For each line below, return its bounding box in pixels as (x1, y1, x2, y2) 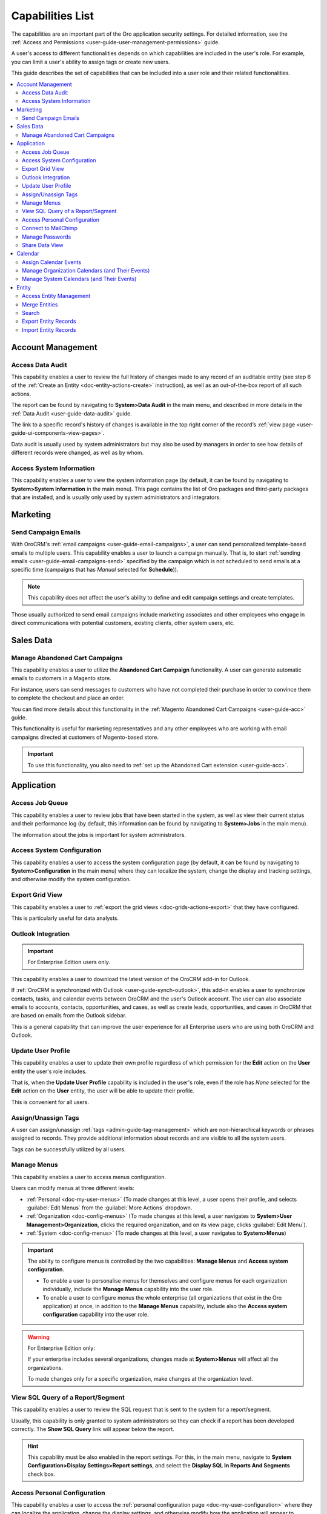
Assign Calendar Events (22, 258, 82, 266)
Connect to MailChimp (22, 225, 78, 232)
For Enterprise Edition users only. (27, 959, 110, 966)
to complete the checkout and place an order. (11, 694, 125, 702)
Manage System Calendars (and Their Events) (22, 276, 137, 283)
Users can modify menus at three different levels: (11, 1185, 134, 1192)
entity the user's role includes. (11, 1068, 87, 1075)
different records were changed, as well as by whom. (11, 449, 144, 457)
